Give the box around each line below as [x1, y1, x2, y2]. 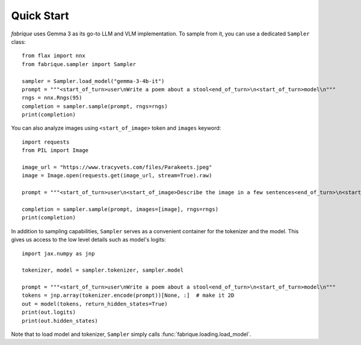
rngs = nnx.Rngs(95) [22, 94, 82, 102]
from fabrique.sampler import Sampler [22, 61, 137, 67]
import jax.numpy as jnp [22, 250, 95, 257]
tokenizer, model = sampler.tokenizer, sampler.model [22, 267, 184, 273]
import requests [22, 138, 70, 145]
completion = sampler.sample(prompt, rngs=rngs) [22, 103, 168, 109]
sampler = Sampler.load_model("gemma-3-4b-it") [22, 78, 165, 84]
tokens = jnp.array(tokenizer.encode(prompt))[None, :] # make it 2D [22, 292, 235, 299]
